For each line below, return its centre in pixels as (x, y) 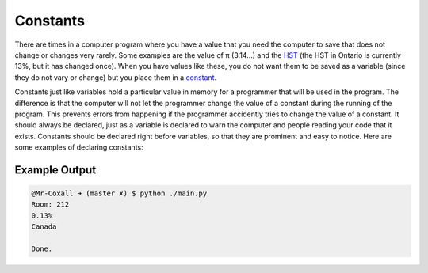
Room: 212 (50, 205)
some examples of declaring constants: (79, 147)
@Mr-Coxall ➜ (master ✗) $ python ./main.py (119, 193)
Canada (44, 227)
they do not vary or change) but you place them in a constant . (116, 77)
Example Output (55, 170)
